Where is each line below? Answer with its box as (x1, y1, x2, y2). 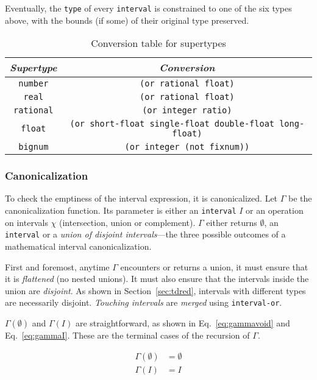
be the (288, 192, 312, 205)
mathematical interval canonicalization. (5, 239, 152, 252)
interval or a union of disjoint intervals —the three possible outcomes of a (5, 228, 286, 241)
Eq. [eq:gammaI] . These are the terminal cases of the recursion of (5, 329, 250, 341)
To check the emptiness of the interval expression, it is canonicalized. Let (5, 192, 278, 205)
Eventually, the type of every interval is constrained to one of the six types (5, 2, 292, 14)
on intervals (5, 216, 48, 228)
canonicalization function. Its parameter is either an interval (5, 204, 237, 217)
